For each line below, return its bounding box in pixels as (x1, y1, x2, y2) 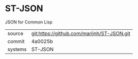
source (7, 30, 23, 37)
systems (7, 46, 27, 53)
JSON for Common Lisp (5, 19, 52, 25)
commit (7, 38, 25, 44)
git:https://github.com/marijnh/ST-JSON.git (31, 30, 130, 37)
